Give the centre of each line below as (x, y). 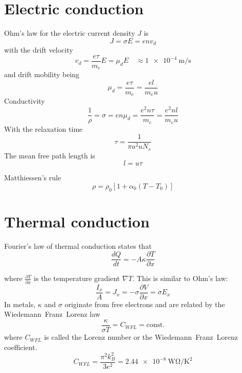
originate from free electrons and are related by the (145, 304)
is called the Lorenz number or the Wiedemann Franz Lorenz (141, 337)
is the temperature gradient (77, 278)
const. (156, 325)
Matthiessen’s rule (33, 178)
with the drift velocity (39, 50)
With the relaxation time (43, 129)
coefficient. (21, 347)
